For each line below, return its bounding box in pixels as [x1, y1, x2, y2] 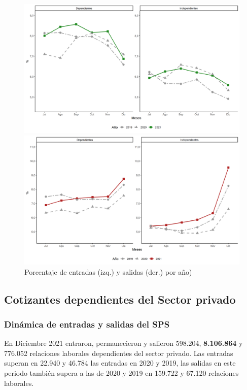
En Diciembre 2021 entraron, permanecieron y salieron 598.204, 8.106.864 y [4, 338, 243, 348]
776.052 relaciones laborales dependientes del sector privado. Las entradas [4, 347, 233, 358]
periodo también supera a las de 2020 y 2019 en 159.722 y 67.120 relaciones [4, 368, 239, 378]
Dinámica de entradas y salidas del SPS [4, 317, 170, 330]
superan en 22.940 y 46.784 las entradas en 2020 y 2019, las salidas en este [4, 357, 236, 368]
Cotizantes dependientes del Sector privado [4, 291, 236, 307]
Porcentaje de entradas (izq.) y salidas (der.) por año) [24, 266, 192, 277]
